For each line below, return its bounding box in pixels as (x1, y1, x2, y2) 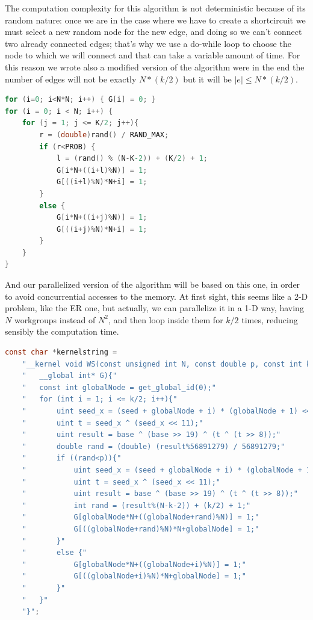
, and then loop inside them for (108, 313, 223, 326)
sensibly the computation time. (5, 325, 119, 338)
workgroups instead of (14, 313, 96, 326)
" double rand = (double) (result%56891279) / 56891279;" (22, 442, 285, 451)
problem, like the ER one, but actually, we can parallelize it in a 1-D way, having (5, 302, 304, 314)
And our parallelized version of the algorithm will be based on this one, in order (5, 278, 300, 291)
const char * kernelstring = (5, 348, 117, 357)
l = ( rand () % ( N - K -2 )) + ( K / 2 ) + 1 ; (56, 154, 208, 163)
